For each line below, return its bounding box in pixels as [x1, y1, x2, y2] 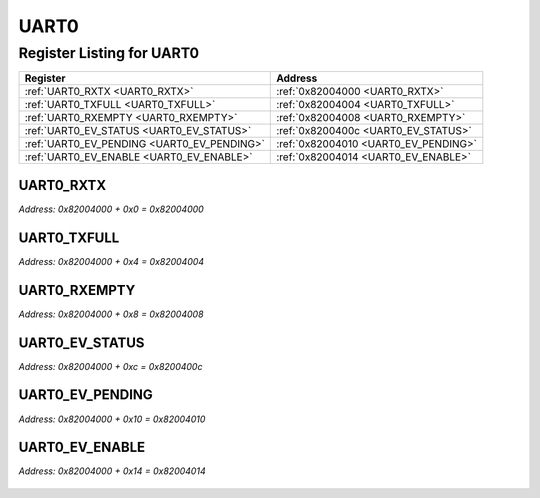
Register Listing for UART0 [18, 44, 200, 62]
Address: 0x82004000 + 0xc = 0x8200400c [18, 360, 203, 372]
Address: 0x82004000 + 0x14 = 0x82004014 [18, 465, 206, 477]
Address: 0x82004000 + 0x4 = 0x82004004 [18, 255, 205, 267]
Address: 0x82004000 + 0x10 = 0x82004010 [18, 413, 206, 425]
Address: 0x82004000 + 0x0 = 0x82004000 [18, 203, 204, 215]
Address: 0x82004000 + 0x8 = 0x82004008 [18, 308, 204, 320]
